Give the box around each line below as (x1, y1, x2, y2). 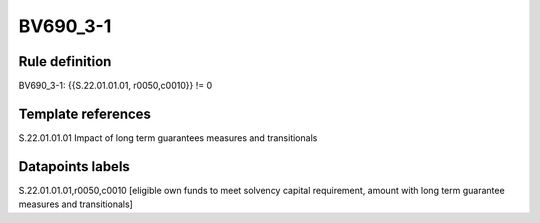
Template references (18, 105, 152, 122)
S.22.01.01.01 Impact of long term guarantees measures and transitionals (18, 131, 318, 144)
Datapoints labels (18, 158, 130, 175)
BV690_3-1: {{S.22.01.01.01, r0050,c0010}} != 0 (18, 80, 213, 92)
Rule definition (18, 53, 112, 70)
